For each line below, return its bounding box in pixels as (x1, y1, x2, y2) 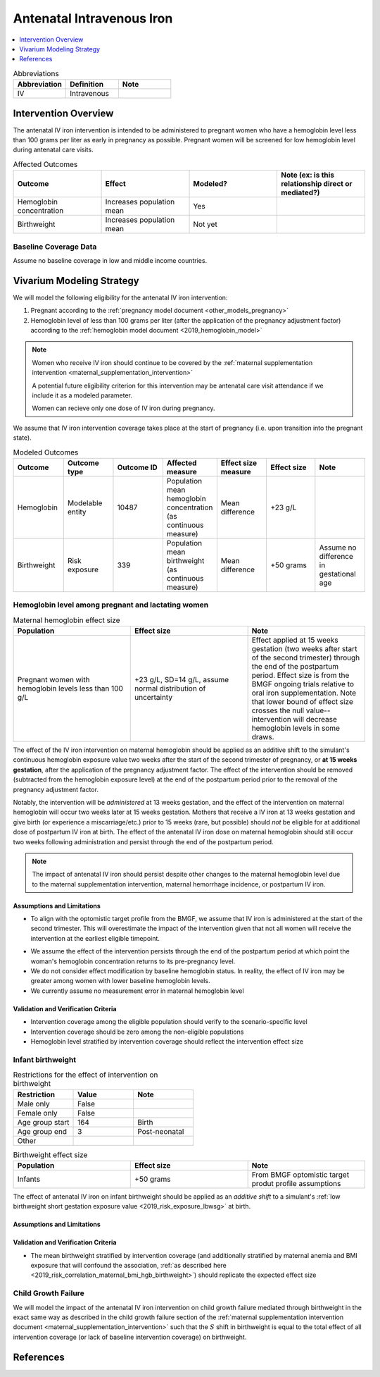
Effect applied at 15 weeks (251, 635, 338, 645)
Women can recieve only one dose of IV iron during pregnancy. (32, 404, 215, 412)
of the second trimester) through (251, 653, 360, 662)
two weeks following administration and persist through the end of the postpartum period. (13, 837, 274, 846)
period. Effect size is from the (251, 670, 350, 680)
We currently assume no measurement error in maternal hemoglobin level (30, 987, 244, 995)
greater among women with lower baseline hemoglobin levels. (30, 977, 210, 985)
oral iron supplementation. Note (251, 688, 357, 698)
